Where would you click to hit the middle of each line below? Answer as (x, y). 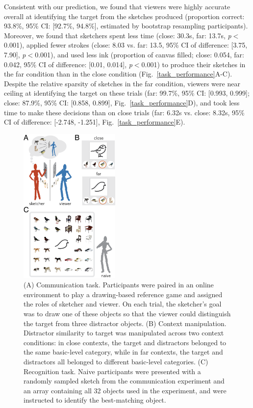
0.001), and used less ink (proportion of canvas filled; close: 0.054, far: (139, 54)
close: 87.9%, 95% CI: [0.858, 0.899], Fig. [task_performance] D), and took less (122, 102)
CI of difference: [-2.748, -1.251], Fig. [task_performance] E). (95, 122)
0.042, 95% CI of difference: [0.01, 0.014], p (68, 64)
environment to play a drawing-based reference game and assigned (123, 294)
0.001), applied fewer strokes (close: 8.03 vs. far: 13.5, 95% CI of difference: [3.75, (126, 45)
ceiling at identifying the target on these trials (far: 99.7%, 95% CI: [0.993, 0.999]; (127, 93)
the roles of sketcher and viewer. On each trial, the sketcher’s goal (123, 304)
